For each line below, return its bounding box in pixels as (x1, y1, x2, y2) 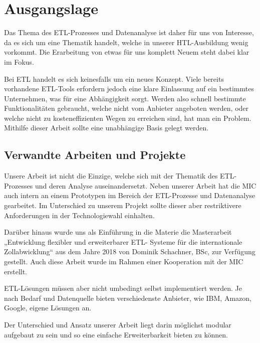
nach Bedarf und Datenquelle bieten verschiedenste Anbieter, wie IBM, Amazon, (4, 292, 251, 303)
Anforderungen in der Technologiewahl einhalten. (4, 210, 155, 220)
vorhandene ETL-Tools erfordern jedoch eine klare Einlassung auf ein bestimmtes (4, 83, 254, 94)
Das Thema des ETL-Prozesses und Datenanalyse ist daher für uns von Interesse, (4, 27, 254, 38)
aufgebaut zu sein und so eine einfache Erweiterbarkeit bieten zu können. (4, 329, 228, 339)
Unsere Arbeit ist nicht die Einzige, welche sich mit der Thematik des (4, 170, 218, 181)
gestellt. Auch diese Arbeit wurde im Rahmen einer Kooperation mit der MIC (4, 256, 243, 267)
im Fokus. (4, 56, 34, 67)
